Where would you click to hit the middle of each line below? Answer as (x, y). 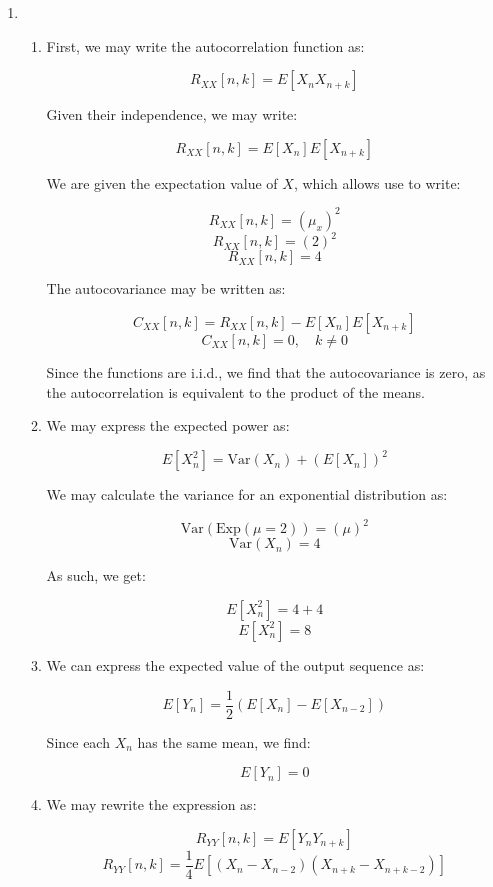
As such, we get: (96, 575)
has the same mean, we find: (224, 741)
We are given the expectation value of (162, 182)
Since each (78, 741)
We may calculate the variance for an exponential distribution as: (247, 494)
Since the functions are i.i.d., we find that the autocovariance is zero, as (266, 371)
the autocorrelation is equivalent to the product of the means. (235, 391)
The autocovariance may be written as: (166, 288)
